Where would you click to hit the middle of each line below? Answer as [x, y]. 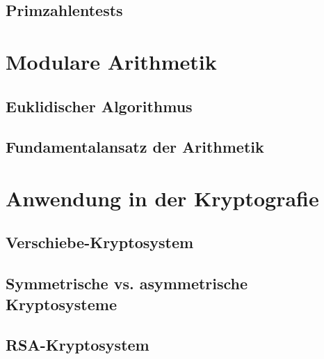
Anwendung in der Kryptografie [162, 198]
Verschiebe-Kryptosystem [100, 242]
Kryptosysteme [61, 304]
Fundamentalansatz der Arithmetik [135, 147]
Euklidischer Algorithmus [99, 106]
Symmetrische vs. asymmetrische [127, 283]
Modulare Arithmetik [111, 61]
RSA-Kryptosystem [78, 345]
